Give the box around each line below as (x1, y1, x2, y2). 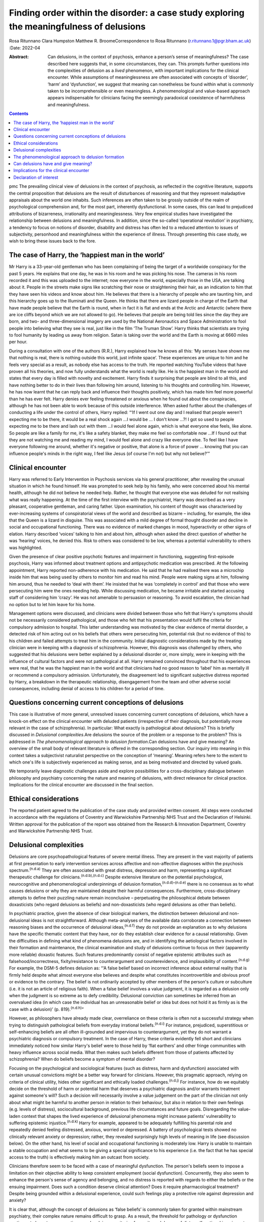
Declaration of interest (13, 174, 59, 180)
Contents (9, 110, 29, 117)
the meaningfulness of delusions (9, 21, 146, 32)
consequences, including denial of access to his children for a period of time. (9, 686, 165, 692)
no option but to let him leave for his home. (9, 601, 95, 607)
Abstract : (9, 54, 29, 60)
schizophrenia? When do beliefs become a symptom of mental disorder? (9, 1056, 155, 1062)
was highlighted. (9, 545, 43, 550)
